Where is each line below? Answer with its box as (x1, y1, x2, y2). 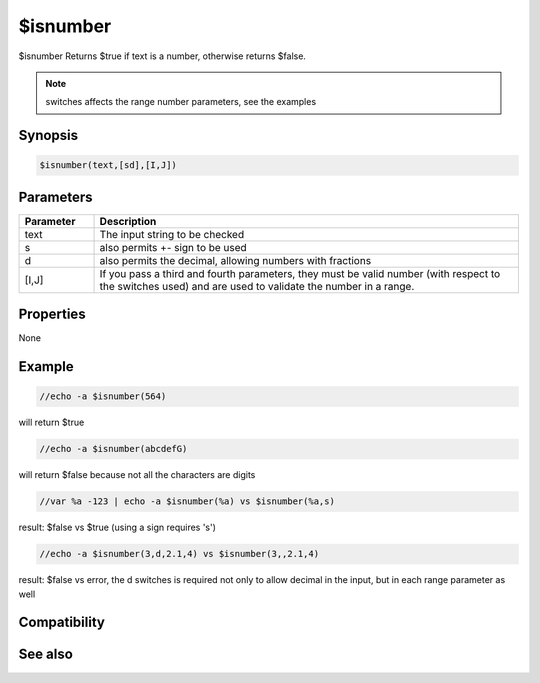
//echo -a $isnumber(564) (39, 391, 167, 402)
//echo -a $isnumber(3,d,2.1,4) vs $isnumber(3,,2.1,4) (39, 548, 320, 560)
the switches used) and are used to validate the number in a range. (99, 279, 415, 293)
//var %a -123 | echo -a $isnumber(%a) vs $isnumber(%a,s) (39, 496, 335, 507)
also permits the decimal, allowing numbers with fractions (99, 253, 372, 267)
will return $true (18, 416, 85, 429)
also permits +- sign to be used (99, 240, 247, 254)
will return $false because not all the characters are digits (18, 469, 256, 481)
